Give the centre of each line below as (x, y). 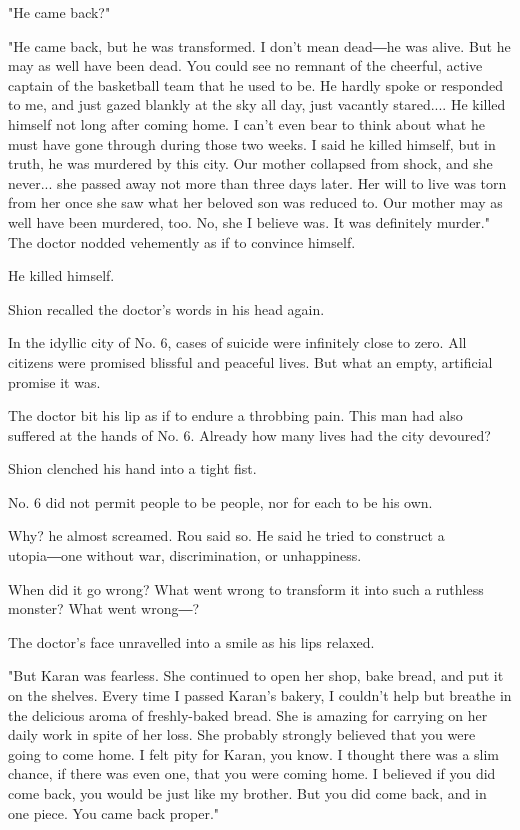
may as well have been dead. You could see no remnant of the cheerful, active (245, 65)
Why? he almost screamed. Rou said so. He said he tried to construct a (226, 535)
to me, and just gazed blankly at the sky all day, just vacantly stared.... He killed (257, 104)
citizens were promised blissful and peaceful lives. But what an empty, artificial (250, 361)
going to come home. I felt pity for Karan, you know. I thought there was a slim (254, 753)
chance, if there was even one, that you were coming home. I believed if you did (252, 773)
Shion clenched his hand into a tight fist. (132, 468)
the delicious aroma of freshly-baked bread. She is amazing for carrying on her (248, 714)
